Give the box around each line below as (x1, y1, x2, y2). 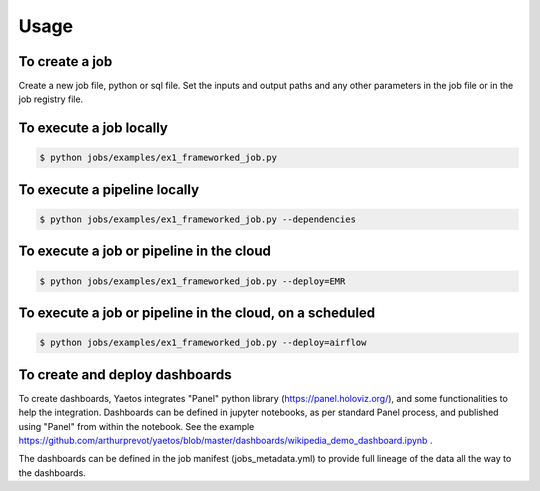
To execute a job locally (18, 120, 169, 137)
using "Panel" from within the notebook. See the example (18, 420, 255, 432)
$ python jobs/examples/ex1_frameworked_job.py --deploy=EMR (39, 275, 346, 287)
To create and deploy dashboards (18, 366, 232, 383)
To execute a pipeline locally (18, 181, 200, 198)
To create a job (18, 53, 113, 70)
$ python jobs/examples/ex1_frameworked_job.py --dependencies (39, 214, 357, 225)
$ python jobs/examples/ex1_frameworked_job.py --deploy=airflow (39, 337, 367, 349)
